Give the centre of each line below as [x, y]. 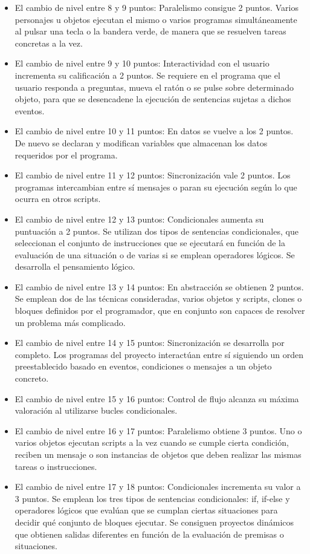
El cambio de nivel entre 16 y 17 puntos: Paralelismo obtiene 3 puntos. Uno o [158, 430]
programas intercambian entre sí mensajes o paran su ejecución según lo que [156, 187]
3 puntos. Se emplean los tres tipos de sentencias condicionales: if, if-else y [152, 498]
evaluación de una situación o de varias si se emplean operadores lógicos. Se [155, 254]
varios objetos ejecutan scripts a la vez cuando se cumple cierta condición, [152, 442]
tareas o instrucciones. [56, 466]
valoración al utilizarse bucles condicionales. [96, 410]
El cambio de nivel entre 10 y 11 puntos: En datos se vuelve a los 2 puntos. [154, 131]
